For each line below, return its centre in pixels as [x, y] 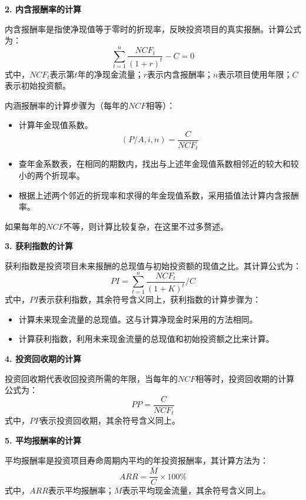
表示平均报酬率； [81, 490]
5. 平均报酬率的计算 [43, 440]
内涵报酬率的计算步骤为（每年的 [66, 105]
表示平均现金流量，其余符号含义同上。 [196, 490]
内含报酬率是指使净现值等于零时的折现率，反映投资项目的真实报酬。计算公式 [153, 28]
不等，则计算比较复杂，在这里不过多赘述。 [146, 226]
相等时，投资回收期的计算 [245, 378]
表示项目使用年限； [255, 74]
